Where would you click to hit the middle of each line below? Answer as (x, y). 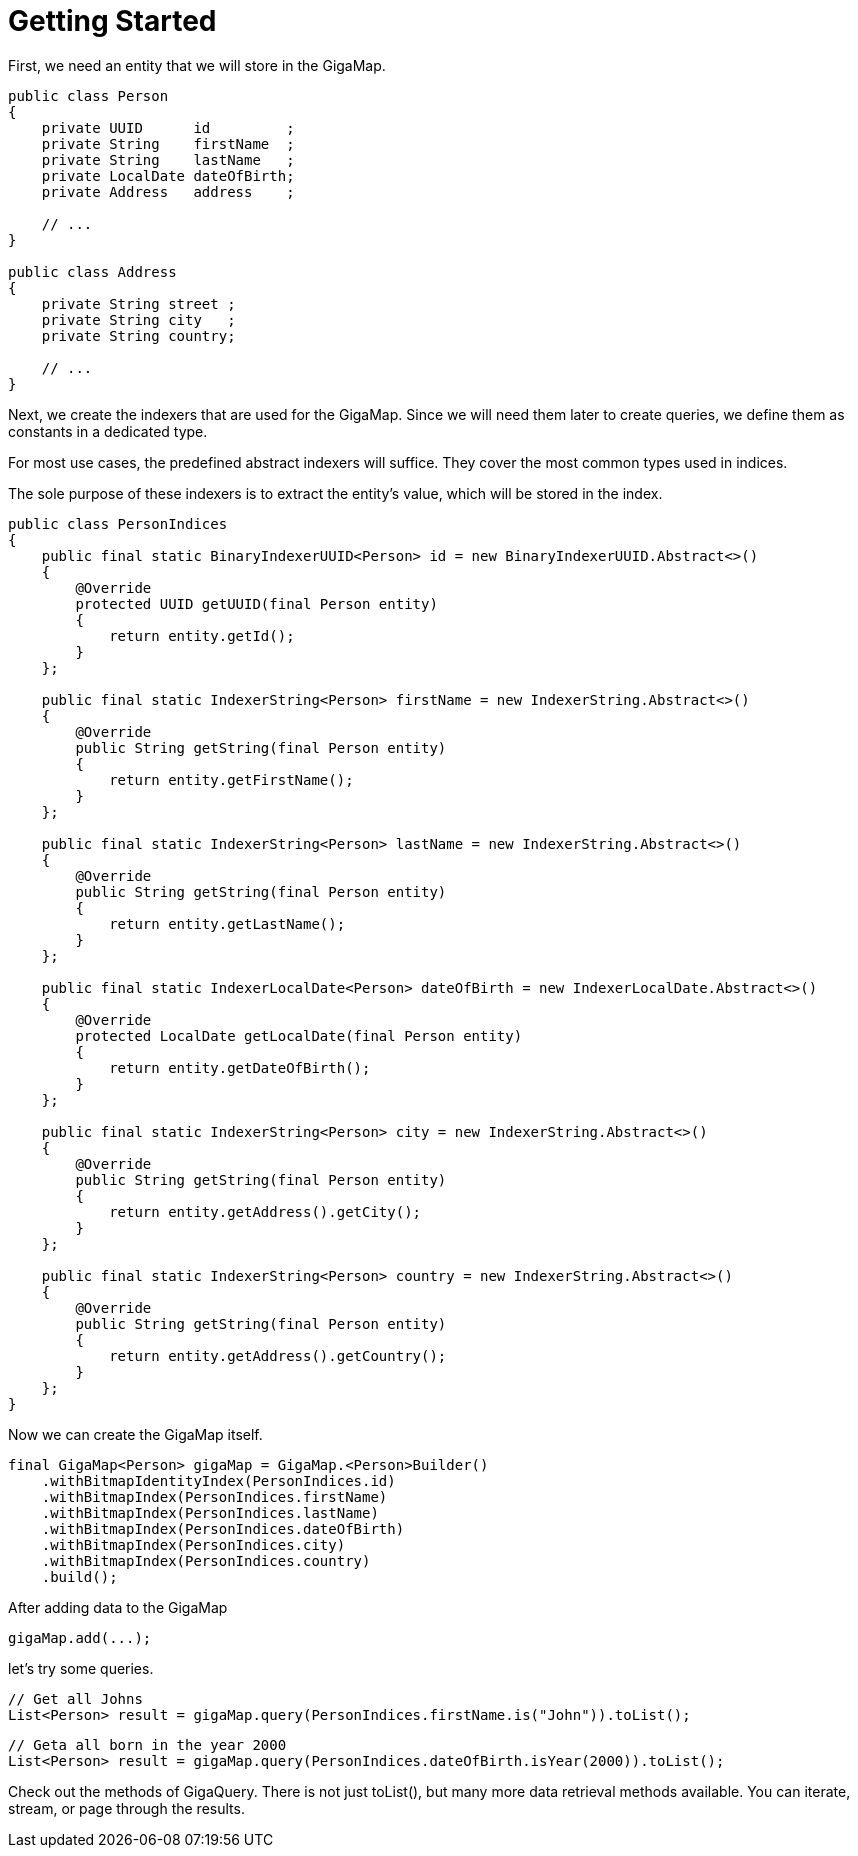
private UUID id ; (168, 127)
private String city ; (138, 319)
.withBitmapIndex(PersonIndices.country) (206, 1560)
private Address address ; (168, 191)
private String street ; (138, 303)
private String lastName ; (168, 159)
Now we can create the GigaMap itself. (135, 1434)
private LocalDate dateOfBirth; (168, 175)
